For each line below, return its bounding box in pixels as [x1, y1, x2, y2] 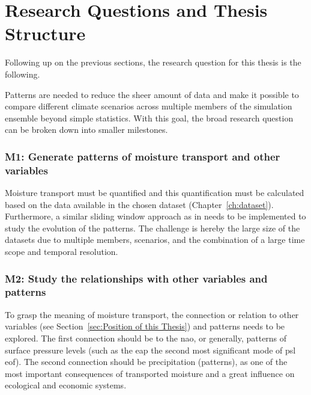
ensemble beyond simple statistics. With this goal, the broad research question [5, 111, 294, 124]
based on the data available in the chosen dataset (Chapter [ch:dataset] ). [5, 198, 274, 210]
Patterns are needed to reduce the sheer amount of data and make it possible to [5, 88, 299, 100]
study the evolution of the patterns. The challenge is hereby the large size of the [5, 221, 300, 234]
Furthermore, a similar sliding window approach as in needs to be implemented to [5, 210, 306, 222]
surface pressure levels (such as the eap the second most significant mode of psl [5, 343, 296, 356]
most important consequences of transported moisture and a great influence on [5, 367, 295, 379]
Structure [5, 21, 86, 46]
